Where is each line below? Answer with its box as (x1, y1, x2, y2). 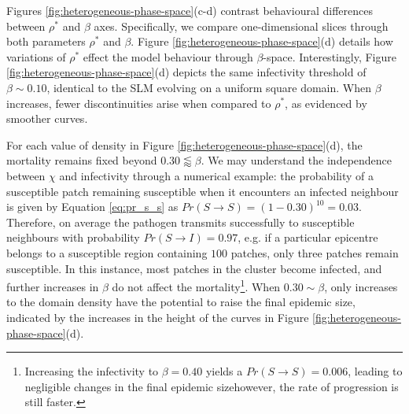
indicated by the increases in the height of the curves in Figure (6, 309, 309, 325)
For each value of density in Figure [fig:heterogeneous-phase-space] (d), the (6, 136, 363, 153)
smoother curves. (6, 110, 88, 127)
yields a (205, 363, 243, 379)
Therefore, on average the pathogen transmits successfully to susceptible (6, 213, 355, 230)
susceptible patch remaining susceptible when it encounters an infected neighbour (6, 183, 399, 199)
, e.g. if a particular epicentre (238, 229, 378, 246)
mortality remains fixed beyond (6, 152, 157, 168)
